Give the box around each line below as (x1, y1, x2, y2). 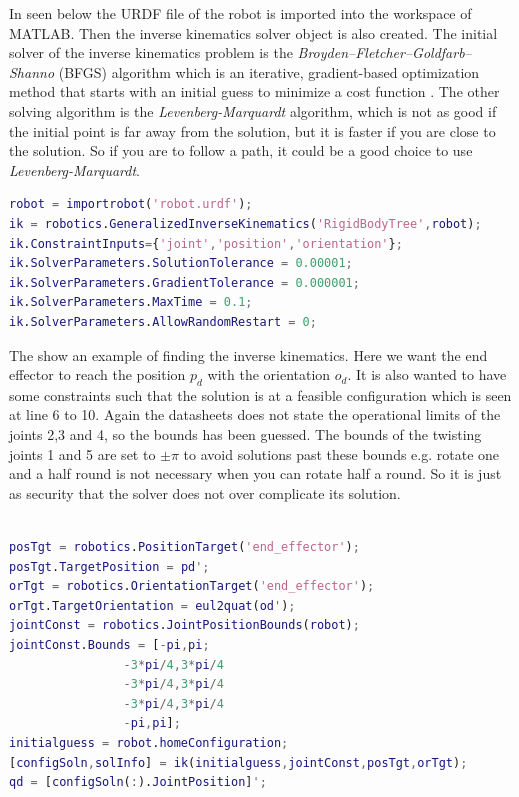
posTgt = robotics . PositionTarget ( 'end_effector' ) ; (9, 540, 360, 555)
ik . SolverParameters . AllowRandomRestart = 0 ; (9, 314, 317, 329)
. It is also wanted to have (347, 364, 507, 385)
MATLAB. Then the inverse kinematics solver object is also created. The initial (9, 22, 498, 43)
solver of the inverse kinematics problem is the (9, 42, 293, 63)
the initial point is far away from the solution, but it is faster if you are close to (9, 120, 496, 141)
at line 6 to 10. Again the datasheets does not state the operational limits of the (9, 404, 501, 425)
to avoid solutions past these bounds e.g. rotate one (183, 443, 500, 464)
